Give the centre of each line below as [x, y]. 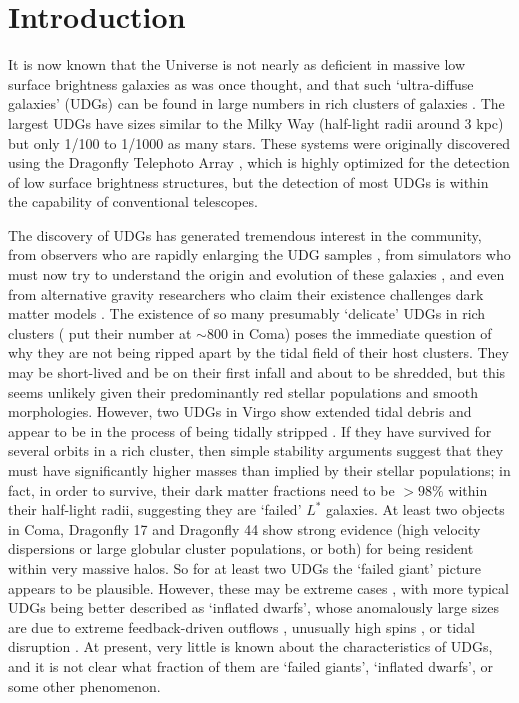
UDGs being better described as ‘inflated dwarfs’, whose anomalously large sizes [254, 607]
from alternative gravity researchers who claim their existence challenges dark [246, 293]
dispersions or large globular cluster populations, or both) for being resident [241, 548]
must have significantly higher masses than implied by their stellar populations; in [259, 470]
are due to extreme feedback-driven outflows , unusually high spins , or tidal [241, 626]
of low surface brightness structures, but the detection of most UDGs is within [248, 181]
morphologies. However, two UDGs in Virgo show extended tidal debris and [240, 411]
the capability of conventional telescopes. [133, 201]
